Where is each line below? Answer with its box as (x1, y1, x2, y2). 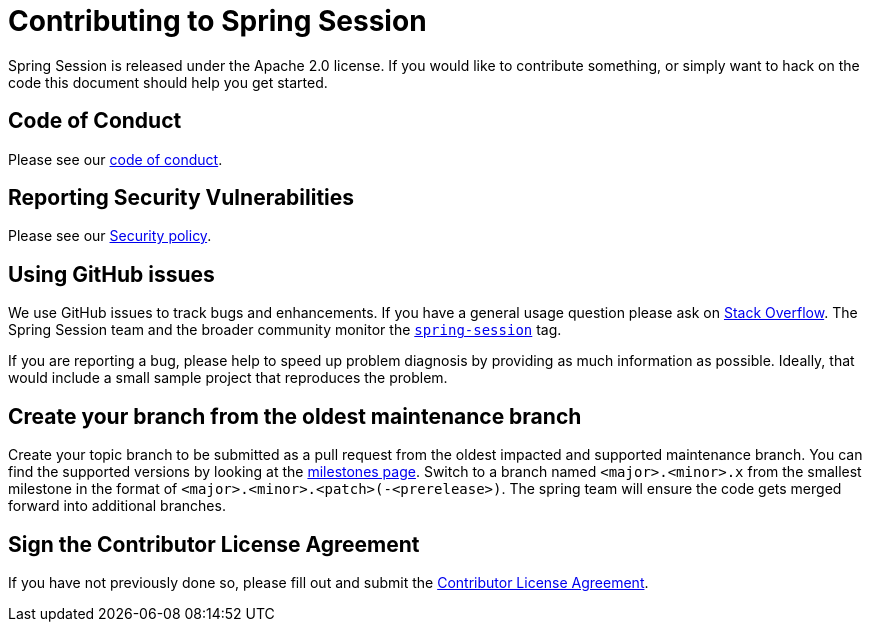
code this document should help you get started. (8, 73, 328, 91)
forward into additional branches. (8, 497, 226, 515)
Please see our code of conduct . (8, 150, 223, 168)
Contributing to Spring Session (8, 4, 427, 38)
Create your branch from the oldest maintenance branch (8, 403, 582, 429)
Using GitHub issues (8, 261, 215, 287)
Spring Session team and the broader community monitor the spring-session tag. (8, 321, 562, 339)
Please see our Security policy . (8, 227, 212, 245)
